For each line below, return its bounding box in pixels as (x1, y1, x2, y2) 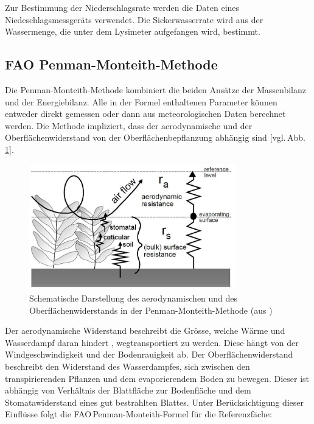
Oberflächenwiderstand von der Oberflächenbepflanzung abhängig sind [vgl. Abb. (5, 131, 305, 144)
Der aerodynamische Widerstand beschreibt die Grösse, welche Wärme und (5, 324, 285, 337)
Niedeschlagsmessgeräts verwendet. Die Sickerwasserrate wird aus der (5, 13, 263, 26)
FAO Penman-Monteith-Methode (5, 55, 218, 74)
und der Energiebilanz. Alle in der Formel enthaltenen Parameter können (5, 95, 277, 108)
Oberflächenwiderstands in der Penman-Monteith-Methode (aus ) (29, 303, 273, 316)
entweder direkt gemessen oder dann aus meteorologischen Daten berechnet (5, 107, 286, 120)
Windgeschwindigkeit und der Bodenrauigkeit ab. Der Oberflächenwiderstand (5, 348, 293, 361)
